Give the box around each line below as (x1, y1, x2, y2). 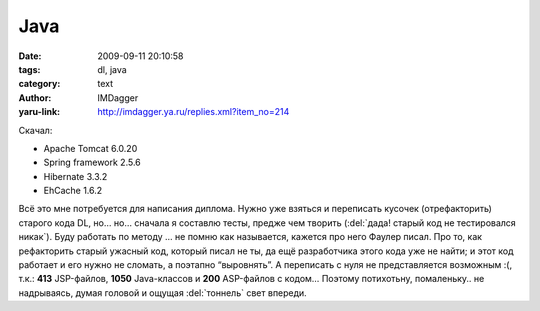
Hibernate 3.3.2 (43, 170, 108, 182)
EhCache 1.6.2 (43, 185, 103, 197)
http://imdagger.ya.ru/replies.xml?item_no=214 (97, 106, 290, 118)
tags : (18, 63, 41, 75)
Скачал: (18, 124, 53, 136)
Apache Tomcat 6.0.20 (43, 142, 138, 154)
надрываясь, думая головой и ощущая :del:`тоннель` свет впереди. (18, 286, 307, 299)
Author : (18, 91, 52, 104)
